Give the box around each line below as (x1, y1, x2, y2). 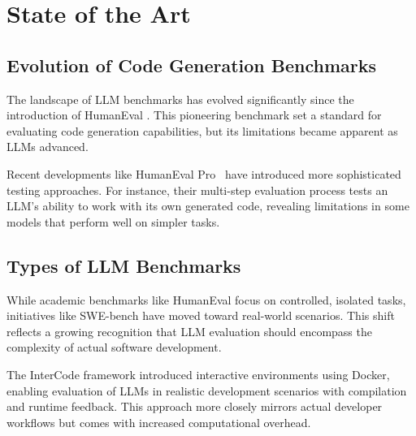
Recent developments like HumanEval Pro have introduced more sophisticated (6, 165, 401, 182)
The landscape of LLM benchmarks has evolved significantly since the (6, 90, 354, 107)
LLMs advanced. (6, 138, 89, 155)
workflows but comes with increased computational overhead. (6, 413, 311, 430)
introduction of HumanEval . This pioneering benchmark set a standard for (6, 106, 382, 123)
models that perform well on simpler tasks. (6, 213, 220, 230)
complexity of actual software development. (6, 339, 222, 356)
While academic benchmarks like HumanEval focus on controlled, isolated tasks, (6, 291, 406, 308)
